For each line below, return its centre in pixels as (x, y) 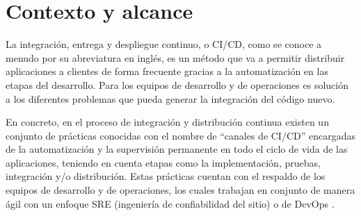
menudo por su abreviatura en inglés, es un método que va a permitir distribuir (175, 57)
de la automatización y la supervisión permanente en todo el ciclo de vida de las (177, 149)
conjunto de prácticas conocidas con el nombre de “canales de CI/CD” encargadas (181, 135)
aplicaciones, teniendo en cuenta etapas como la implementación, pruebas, (163, 162)
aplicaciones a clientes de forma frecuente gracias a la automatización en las (167, 71)
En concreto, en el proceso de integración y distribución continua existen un (167, 122)
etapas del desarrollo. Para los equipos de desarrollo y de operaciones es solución (177, 84)
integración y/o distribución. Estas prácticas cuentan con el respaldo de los (166, 176)
